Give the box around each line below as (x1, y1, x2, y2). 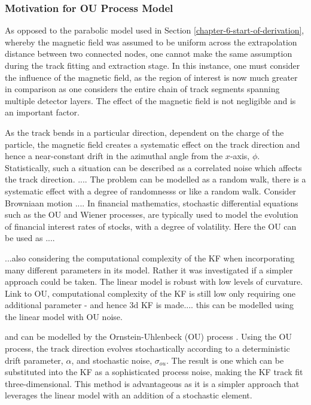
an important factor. (5, 106, 80, 118)
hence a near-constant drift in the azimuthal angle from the (5, 150, 223, 162)
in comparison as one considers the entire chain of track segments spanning (5, 83, 280, 95)
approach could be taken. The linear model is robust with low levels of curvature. (5, 275, 303, 288)
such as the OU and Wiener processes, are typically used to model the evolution (5, 208, 298, 221)
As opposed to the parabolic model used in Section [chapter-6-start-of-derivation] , (5, 24, 304, 36)
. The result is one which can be (166, 354, 284, 366)
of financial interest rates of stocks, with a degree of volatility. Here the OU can (5, 220, 297, 232)
